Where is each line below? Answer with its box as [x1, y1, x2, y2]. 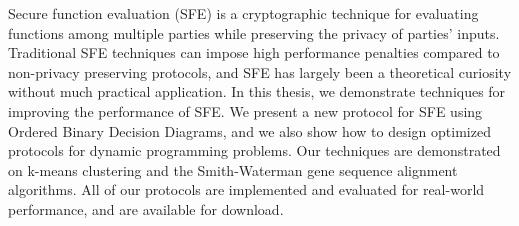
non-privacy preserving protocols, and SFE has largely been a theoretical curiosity [8, 61, 512, 82]
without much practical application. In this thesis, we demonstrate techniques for [8, 81, 506, 102]
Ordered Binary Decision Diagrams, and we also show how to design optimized [8, 120, 491, 141]
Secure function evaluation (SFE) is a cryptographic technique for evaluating [8, 3, 479, 23]
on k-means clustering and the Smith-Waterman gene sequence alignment [8, 159, 458, 180]
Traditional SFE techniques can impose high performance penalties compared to [8, 42, 500, 63]
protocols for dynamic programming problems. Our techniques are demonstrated [8, 140, 501, 161]
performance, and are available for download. [8, 198, 284, 219]
